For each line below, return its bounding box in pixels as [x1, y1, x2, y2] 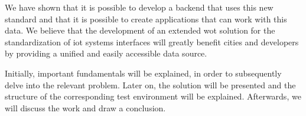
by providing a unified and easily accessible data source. [5, 47, 207, 59]
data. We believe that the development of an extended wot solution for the [5, 24, 275, 37]
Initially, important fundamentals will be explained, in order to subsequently [5, 67, 282, 79]
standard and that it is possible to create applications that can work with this [5, 12, 287, 25]
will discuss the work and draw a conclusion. [5, 101, 166, 114]
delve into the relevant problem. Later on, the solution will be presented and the [5, 78, 296, 91]
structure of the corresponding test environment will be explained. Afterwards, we [5, 90, 301, 102]
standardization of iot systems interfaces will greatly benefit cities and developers [5, 35, 299, 48]
